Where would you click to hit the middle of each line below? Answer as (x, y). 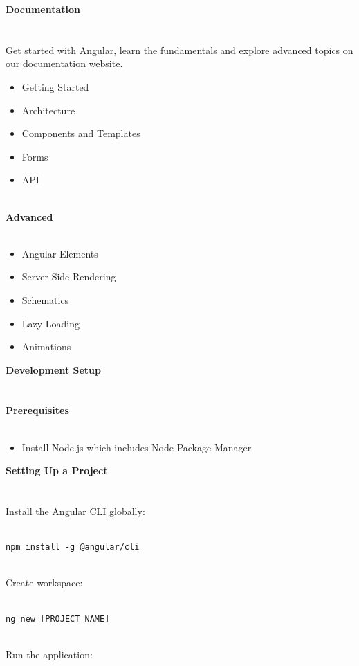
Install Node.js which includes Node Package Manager (137, 447)
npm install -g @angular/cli (73, 547)
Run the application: (49, 654)
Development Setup (53, 369)
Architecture (48, 110)
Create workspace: (44, 583)
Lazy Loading (51, 323)
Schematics (45, 299)
